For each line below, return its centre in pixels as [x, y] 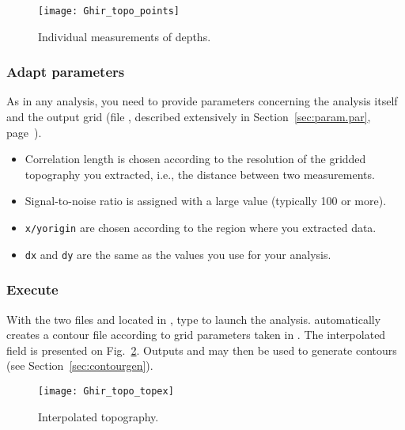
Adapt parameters [66, 72]
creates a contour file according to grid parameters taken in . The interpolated [196, 335]
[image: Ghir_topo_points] [109, 11]
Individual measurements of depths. [125, 36]
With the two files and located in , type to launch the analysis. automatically [194, 319]
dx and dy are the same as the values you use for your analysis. [178, 254]
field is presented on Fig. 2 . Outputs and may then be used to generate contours [202, 350]
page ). [24, 132]
